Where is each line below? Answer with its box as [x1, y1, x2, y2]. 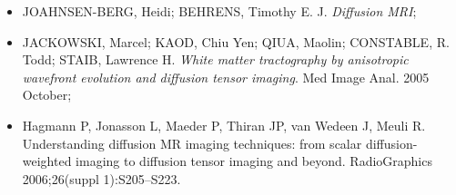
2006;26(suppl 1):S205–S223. [22, 169, 181, 188]
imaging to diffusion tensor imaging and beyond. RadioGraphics [76, 151, 432, 171]
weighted [22, 151, 72, 171]
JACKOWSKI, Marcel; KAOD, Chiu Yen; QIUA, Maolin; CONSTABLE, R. [22, 32, 450, 51]
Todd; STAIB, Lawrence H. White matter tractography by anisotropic [22, 50, 409, 69]
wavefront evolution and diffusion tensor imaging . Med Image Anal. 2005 [22, 67, 430, 86]
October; [22, 85, 72, 104]
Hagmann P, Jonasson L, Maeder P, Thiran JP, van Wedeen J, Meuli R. [22, 115, 426, 134]
